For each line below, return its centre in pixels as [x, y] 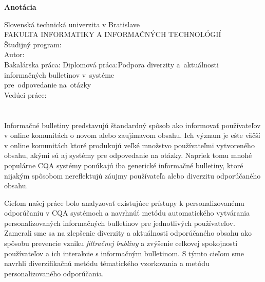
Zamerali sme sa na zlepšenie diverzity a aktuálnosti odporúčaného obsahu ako [128, 233]
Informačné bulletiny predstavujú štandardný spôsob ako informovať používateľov [132, 125]
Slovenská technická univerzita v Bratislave [72, 24]
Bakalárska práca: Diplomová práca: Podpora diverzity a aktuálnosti [111, 64]
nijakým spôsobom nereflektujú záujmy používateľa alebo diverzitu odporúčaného [132, 175]
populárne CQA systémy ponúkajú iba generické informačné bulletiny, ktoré [124, 165]
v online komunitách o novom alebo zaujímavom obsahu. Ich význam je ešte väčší [132, 135]
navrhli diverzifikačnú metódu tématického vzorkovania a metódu [107, 263]
